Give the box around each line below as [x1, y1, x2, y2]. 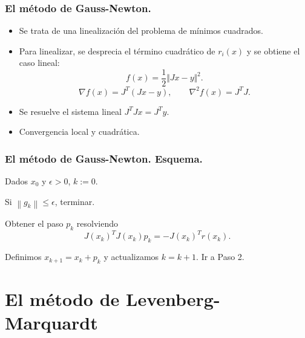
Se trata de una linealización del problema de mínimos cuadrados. [19, 24, 263, 37]
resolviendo [76, 216, 119, 229]
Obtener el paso [5, 216, 64, 229]
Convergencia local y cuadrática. [19, 125, 140, 138]
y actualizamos [103, 250, 159, 263]
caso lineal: [19, 56, 60, 69]
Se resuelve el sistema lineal [19, 105, 122, 117]
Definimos [5, 250, 42, 263]
